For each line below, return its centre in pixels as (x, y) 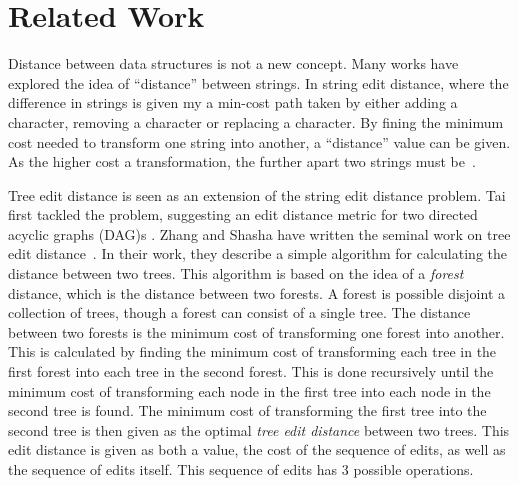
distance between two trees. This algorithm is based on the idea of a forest (236, 273)
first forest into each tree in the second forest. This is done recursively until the (251, 371)
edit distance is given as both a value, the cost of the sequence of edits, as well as (257, 449)
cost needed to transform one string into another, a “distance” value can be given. (259, 141)
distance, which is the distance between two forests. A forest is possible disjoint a (257, 292)
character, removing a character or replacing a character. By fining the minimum (256, 121)
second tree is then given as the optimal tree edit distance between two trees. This (259, 429)
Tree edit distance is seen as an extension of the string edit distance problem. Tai (257, 194)
